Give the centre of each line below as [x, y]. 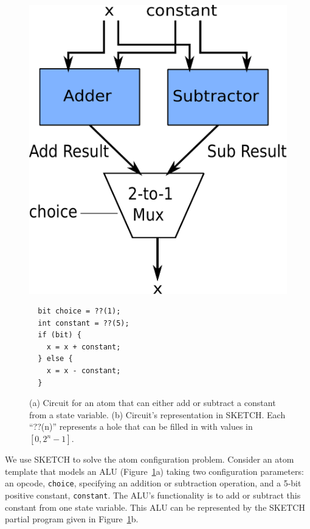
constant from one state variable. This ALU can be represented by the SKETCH [155, 507]
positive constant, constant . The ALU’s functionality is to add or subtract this [153, 495]
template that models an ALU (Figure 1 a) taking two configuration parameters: [154, 471]
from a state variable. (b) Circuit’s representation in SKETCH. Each [157, 414]
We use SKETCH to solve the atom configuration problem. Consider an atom [150, 459]
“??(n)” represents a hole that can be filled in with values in [141, 426]
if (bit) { [60, 335]
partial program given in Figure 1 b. [72, 519]
